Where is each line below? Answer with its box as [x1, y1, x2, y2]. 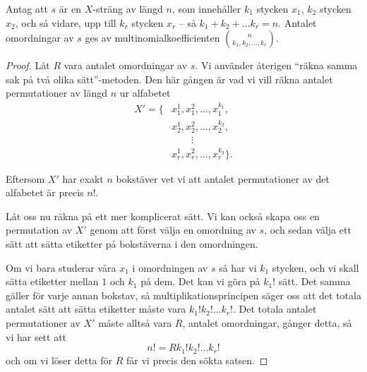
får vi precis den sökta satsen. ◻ [126, 352, 268, 367]
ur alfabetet [119, 85, 171, 100]
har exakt [62, 171, 104, 186]
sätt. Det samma [278, 274, 351, 289]
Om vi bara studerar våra [6, 260, 116, 275]
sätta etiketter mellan [6, 274, 99, 289]
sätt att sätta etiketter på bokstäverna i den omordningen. [6, 236, 258, 251]
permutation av [6, 222, 73, 237]
